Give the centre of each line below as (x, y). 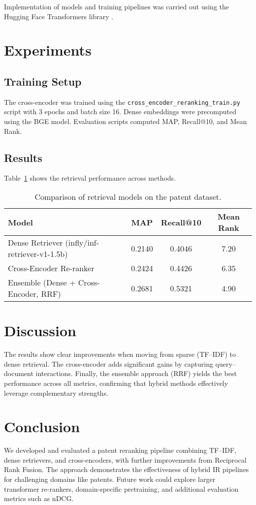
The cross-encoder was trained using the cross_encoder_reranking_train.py (122, 102)
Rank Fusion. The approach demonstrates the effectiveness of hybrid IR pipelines (127, 469)
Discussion (40, 331)
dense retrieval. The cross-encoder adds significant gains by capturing (109, 363)
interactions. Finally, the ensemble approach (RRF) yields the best (136, 373)
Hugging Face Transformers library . (59, 16)
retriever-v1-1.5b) (38, 254)
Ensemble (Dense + (42, 282)
